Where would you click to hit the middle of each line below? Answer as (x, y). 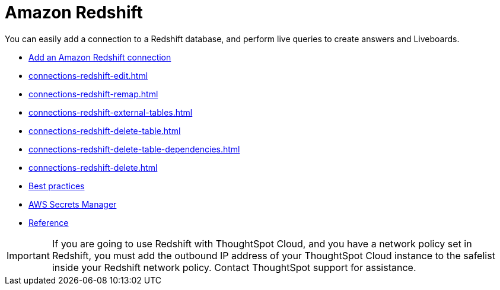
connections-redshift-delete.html (93, 167)
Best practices (57, 186)
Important (28, 255)
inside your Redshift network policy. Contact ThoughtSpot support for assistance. (234, 267)
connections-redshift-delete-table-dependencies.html (134, 149)
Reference (49, 222)
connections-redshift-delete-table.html (105, 130)
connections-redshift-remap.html (93, 94)
